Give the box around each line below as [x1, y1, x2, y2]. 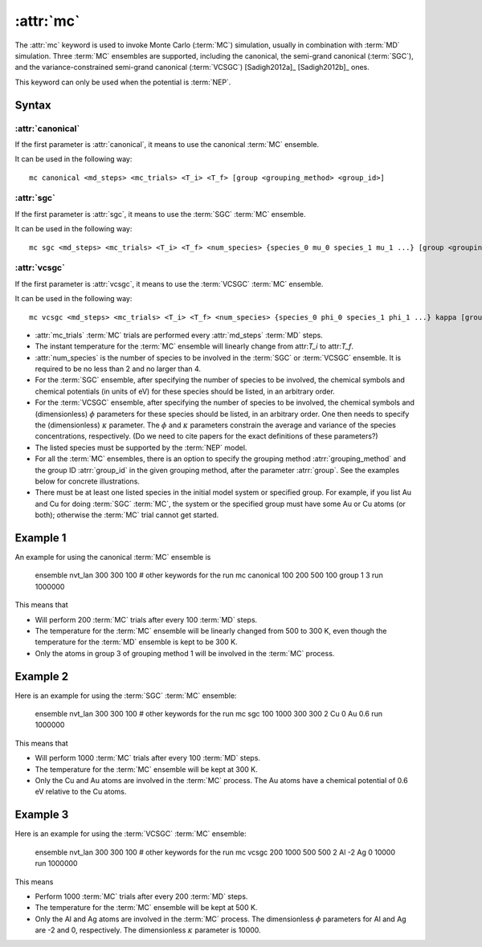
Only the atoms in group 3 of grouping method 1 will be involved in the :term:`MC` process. [35, 648, 335, 658]
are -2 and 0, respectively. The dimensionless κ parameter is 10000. [35, 925, 261, 935]
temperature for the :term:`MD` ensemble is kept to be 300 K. [35, 637, 238, 647]
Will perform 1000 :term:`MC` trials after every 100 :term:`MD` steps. [35, 753, 261, 763]
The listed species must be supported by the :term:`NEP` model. [35, 443, 247, 452]
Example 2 [14, 669, 68, 683]
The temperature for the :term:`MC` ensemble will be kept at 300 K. [35, 764, 258, 774]
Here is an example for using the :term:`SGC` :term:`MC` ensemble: [14, 691, 237, 700]
